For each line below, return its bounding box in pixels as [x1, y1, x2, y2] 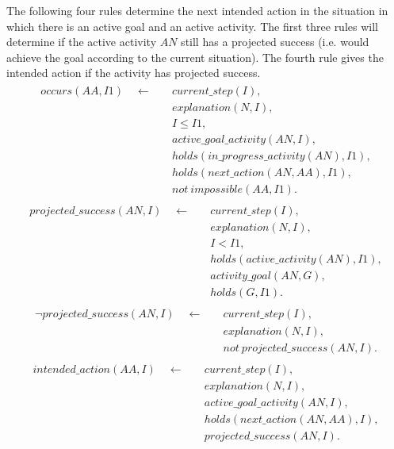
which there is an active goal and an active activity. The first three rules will [6, 17, 378, 34]
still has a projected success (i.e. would [181, 33, 369, 50]
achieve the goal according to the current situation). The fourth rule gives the [6, 48, 384, 65]
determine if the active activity [6, 33, 157, 50]
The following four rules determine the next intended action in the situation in [6, 2, 388, 18]
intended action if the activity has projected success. [6, 64, 261, 81]
